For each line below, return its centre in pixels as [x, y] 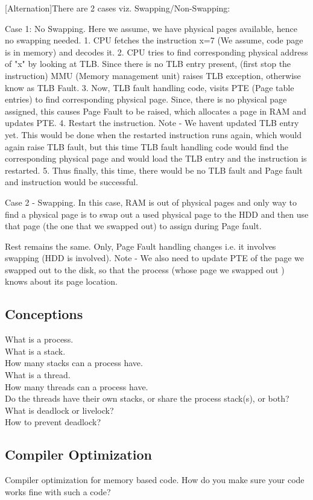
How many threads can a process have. [77, 386]
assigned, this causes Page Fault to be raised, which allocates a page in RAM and [156, 111]
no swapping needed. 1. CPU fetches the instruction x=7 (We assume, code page [154, 40]
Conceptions [44, 314]
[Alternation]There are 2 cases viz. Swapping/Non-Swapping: [118, 8]
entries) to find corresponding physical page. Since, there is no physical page [146, 99]
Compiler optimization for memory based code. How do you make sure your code [155, 480]
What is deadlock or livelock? [59, 410]
